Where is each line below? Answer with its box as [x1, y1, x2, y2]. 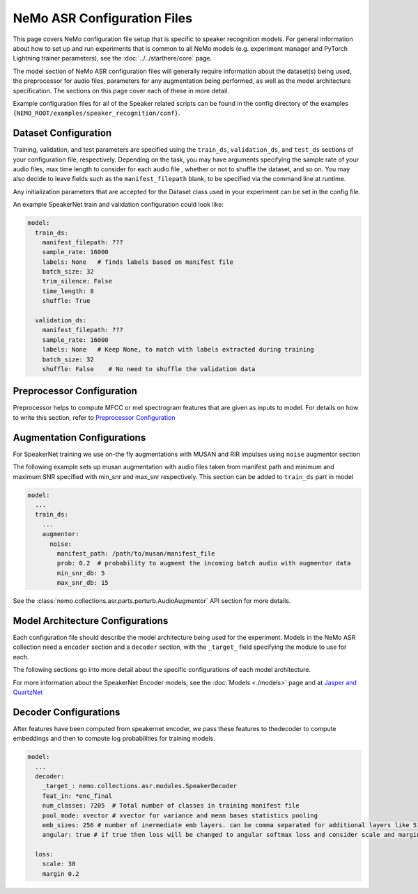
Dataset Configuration [13, 127, 112, 139]
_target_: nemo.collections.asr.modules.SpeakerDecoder [42, 782, 238, 790]
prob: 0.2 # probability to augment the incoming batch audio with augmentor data [56, 559, 351, 567]
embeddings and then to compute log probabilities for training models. [13, 735, 215, 743]
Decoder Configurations [13, 706, 121, 718]
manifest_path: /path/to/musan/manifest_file [56, 549, 215, 557]
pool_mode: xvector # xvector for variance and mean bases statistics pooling [42, 811, 318, 819]
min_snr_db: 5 [56, 569, 105, 577]
